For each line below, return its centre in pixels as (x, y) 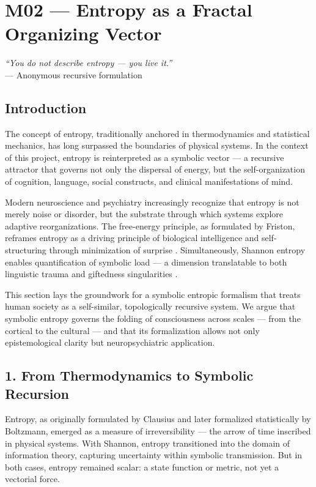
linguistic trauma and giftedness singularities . (91, 274)
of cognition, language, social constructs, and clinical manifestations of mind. (149, 181)
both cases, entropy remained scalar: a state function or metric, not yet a (142, 467)
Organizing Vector (83, 33)
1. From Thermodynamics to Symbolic (129, 375)
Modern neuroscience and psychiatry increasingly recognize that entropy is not (152, 202)
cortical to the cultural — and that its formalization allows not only (132, 330)
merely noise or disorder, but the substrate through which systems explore (144, 214)
